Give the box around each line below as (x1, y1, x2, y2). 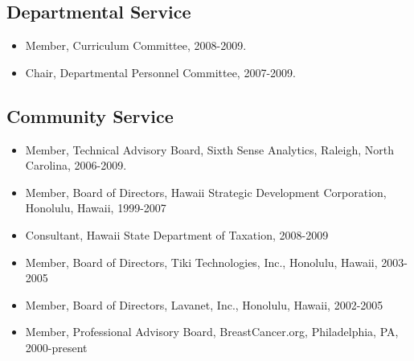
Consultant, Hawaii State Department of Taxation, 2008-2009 (25, 226, 329, 243)
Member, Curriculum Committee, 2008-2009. (25, 37, 247, 54)
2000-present (25, 338, 88, 355)
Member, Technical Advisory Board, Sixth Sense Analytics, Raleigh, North (25, 141, 394, 158)
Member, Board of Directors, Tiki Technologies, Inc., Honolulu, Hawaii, (25, 253, 378, 270)
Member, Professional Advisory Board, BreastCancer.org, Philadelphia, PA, (25, 323, 399, 340)
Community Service (6, 103, 174, 128)
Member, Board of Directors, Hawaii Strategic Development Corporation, (25, 183, 387, 200)
